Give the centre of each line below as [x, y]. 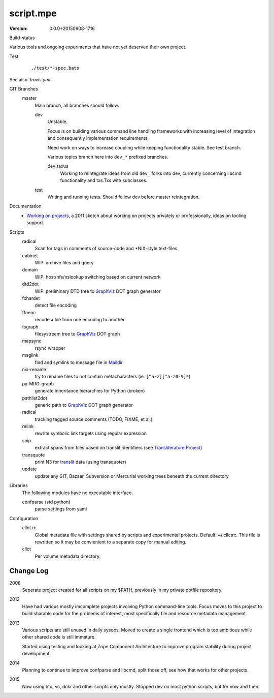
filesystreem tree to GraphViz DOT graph [77, 334]
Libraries [19, 485]
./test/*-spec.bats [55, 68]
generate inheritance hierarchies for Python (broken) [90, 391]
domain [30, 270]
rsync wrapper [50, 348]
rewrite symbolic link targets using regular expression [91, 433]
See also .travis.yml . [30, 79]
